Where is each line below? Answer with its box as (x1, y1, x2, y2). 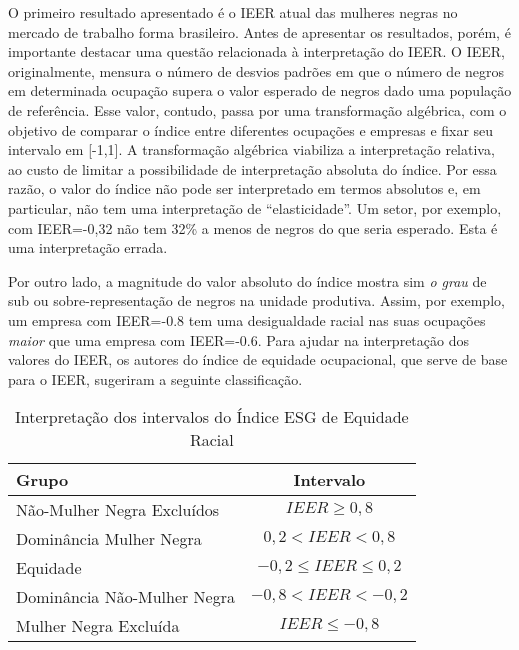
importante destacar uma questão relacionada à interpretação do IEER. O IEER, (8, 41, 505, 62)
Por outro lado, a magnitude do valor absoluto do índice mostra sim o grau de (8, 270, 487, 291)
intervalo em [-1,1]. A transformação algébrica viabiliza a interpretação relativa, (8, 139, 495, 160)
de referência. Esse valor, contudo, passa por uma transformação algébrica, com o (8, 99, 507, 120)
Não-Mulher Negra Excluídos (16, 498, 220, 522)
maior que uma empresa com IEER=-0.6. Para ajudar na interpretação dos (8, 329, 469, 350)
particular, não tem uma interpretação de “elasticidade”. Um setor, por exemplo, (8, 197, 502, 218)
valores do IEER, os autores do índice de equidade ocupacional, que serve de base (8, 349, 508, 370)
